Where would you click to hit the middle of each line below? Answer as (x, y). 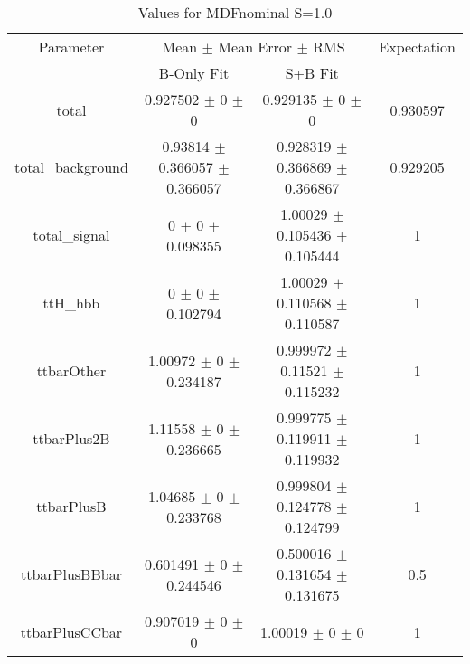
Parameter (71, 47)
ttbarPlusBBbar (71, 574)
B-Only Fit (194, 73)
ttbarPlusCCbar (71, 631)
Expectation (417, 47)
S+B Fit (312, 73)
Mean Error (255, 47)
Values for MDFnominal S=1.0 (235, 12)
